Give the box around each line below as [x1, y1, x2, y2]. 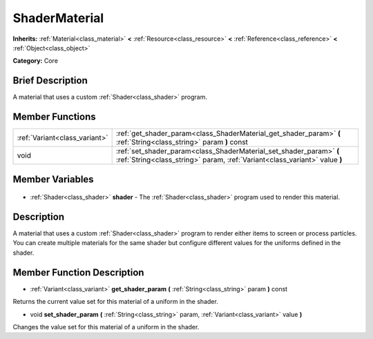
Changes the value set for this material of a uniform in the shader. [12, 322, 200, 331]
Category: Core [12, 57, 59, 65]
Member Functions [12, 111, 96, 123]
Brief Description [12, 75, 88, 86]
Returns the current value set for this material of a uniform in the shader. [12, 298, 219, 306]
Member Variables [12, 173, 94, 185]
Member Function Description [12, 267, 144, 278]
